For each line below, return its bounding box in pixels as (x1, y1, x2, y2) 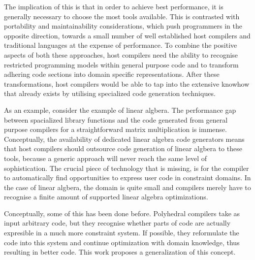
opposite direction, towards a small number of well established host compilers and (4, 30, 251, 40)
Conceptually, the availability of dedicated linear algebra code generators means (4, 133, 245, 144)
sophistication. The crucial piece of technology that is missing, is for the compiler (4, 162, 249, 173)
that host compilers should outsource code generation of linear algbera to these (4, 143, 242, 154)
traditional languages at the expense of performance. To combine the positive (4, 40, 237, 50)
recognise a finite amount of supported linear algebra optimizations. (4, 192, 208, 202)
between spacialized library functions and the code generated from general (4, 114, 228, 125)
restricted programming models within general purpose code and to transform (4, 59, 239, 69)
